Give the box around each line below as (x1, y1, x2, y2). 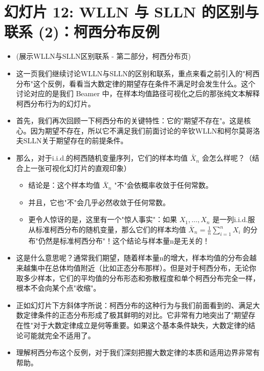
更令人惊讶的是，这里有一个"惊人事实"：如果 (28, 214, 178, 225)
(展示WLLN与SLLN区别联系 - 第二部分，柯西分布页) (16, 51, 191, 61)
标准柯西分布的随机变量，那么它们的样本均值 (35, 224, 186, 235)
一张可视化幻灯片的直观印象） (30, 162, 131, 173)
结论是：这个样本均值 (28, 180, 100, 190)
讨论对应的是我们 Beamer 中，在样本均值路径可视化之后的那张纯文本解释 (16, 88, 260, 99)
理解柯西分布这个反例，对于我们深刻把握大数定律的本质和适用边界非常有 (16, 347, 260, 358)
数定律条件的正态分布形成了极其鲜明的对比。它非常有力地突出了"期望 (16, 310, 249, 320)
